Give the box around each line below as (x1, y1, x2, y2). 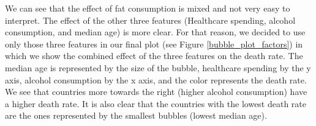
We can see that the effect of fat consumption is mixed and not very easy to (5, 2, 290, 14)
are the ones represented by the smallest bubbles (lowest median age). (5, 109, 267, 122)
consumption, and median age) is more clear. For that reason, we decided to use (5, 26, 306, 38)
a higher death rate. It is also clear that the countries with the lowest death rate (5, 97, 307, 110)
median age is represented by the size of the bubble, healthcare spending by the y (5, 61, 311, 74)
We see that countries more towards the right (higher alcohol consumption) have (5, 85, 307, 98)
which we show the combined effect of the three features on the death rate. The (5, 49, 303, 62)
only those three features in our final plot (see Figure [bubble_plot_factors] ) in (5, 37, 303, 50)
